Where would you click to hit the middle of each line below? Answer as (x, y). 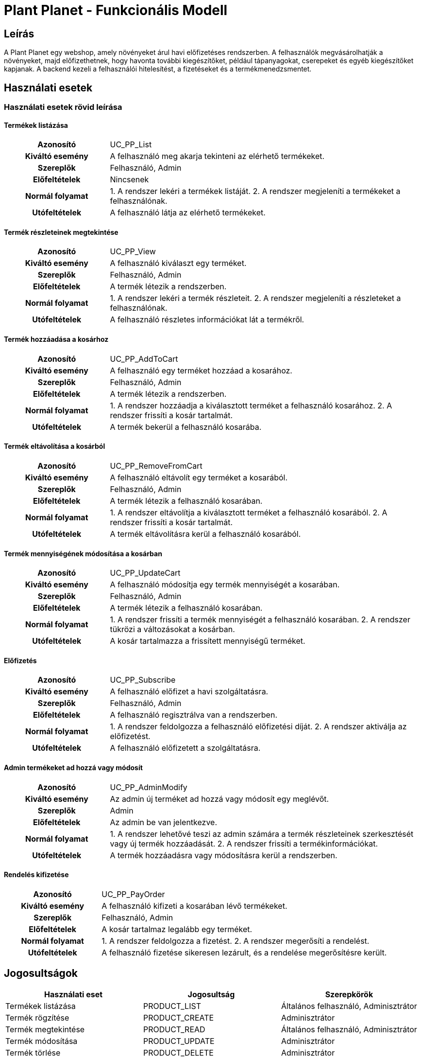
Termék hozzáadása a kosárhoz (56, 339)
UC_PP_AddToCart (144, 359)
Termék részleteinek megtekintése (61, 232)
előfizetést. (130, 736)
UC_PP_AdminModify (149, 787)
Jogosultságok (41, 973)
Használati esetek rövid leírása (63, 107)
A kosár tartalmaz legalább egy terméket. (177, 929)
